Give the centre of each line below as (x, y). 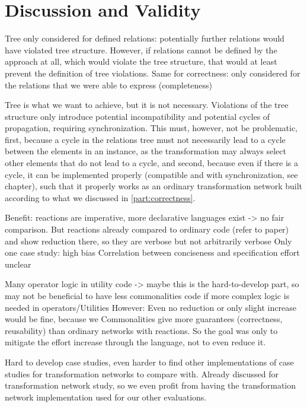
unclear (18, 264)
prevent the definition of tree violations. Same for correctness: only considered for (153, 73)
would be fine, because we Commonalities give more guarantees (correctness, (144, 319)
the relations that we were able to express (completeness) (109, 85)
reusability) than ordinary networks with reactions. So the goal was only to (141, 330)
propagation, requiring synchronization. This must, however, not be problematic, (151, 128)
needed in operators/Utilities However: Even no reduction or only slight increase (151, 307)
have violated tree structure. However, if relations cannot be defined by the (141, 50)
